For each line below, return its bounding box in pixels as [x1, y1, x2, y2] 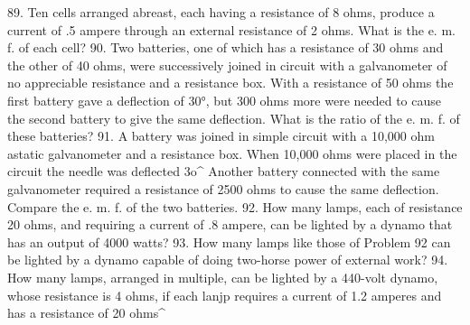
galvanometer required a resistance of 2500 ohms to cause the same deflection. [7, 179, 439, 198]
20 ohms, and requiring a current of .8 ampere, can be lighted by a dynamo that [7, 215, 453, 234]
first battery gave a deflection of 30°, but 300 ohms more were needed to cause [7, 90, 442, 109]
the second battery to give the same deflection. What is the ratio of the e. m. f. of [7, 108, 460, 127]
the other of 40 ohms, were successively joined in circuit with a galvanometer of [7, 55, 447, 74]
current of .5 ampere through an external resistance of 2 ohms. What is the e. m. [7, 20, 456, 39]
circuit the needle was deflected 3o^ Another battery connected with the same [7, 162, 440, 181]
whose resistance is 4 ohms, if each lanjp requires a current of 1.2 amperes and [7, 285, 442, 304]
